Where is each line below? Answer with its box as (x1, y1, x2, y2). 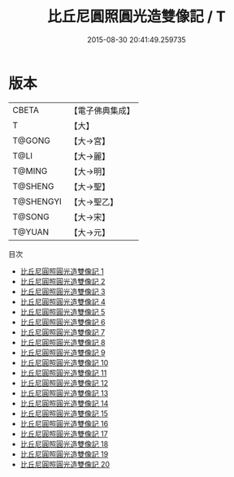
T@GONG (12, 135, 50, 146)
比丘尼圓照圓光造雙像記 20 (19, 459, 110, 469)
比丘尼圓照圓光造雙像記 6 (19, 317, 106, 327)
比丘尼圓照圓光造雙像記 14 (19, 398, 109, 408)
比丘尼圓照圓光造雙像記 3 (19, 286, 106, 297)
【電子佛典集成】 (69, 105, 136, 116)
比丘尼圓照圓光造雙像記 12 (19, 378, 108, 388)
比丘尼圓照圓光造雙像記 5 (19, 306, 106, 317)
